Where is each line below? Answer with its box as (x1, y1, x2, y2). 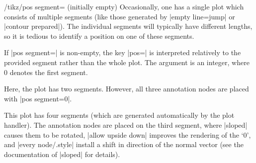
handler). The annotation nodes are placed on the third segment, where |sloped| (4, 119, 248, 130)
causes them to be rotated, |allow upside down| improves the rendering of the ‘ (4, 129, 244, 140)
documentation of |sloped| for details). (4, 149, 120, 159)
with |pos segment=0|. (4, 93, 72, 103)
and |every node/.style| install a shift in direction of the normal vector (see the (4, 139, 244, 150)
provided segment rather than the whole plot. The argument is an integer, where (4, 57, 250, 67)
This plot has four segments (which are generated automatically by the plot (4, 110, 235, 120)
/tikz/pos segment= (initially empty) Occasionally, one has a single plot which (4, 1, 244, 11)
